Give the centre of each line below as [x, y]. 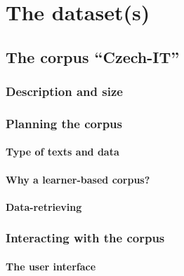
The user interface [51, 266]
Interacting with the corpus [85, 238]
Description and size [64, 91]
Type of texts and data [63, 152]
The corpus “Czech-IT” [93, 56]
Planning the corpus [64, 123]
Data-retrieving [44, 206]
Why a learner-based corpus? [78, 179]
